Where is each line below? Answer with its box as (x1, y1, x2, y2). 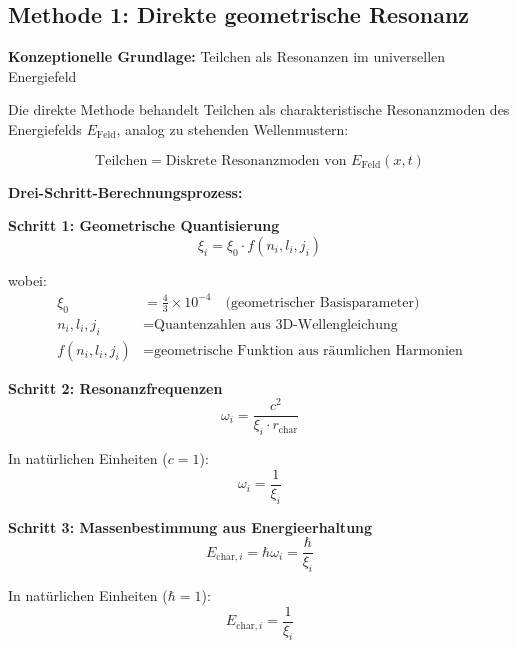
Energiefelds (8, 118, 82, 139)
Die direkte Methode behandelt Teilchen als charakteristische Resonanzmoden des (8, 99, 510, 120)
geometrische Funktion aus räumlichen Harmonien (153, 343, 463, 358)
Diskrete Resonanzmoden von (165, 153, 347, 168)
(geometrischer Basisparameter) (225, 295, 420, 310)
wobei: (8, 269, 47, 290)
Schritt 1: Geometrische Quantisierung (8, 215, 280, 236)
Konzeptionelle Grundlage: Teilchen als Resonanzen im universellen (8, 46, 446, 67)
